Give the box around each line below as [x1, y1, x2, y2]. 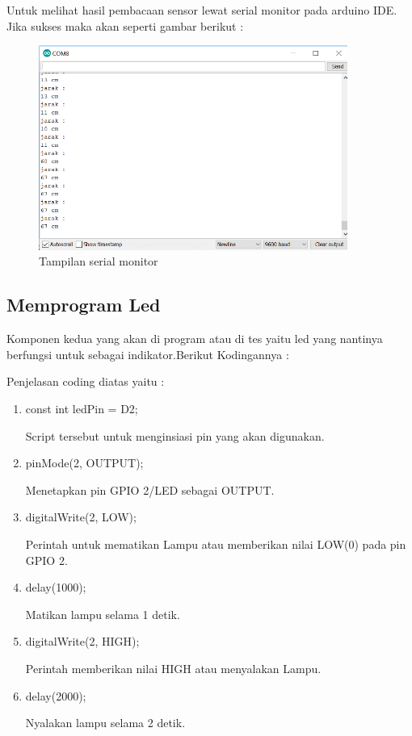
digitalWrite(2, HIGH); [25, 633, 140, 650]
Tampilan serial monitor [39, 253, 158, 270]
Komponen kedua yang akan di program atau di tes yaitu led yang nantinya [6, 330, 383, 347]
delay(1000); [25, 579, 86, 596]
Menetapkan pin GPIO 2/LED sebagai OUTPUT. [25, 481, 275, 498]
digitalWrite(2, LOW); [25, 508, 137, 525]
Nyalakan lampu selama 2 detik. [25, 714, 186, 731]
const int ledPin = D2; [25, 400, 138, 417]
